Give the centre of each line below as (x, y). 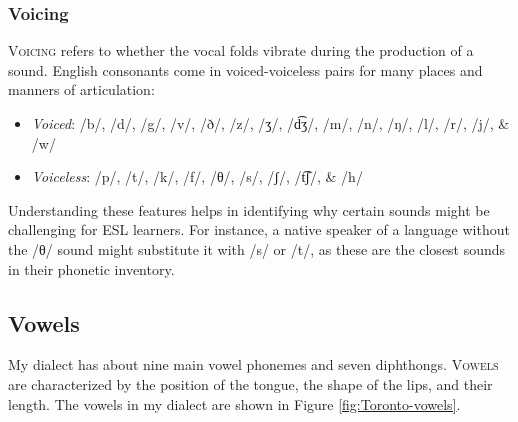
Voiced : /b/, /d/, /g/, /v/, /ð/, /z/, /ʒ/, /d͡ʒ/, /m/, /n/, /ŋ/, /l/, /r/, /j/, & (270, 123)
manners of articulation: (81, 89)
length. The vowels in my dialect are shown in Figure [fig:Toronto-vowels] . (234, 403)
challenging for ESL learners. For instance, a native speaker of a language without (259, 229)
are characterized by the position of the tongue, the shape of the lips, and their (250, 383)
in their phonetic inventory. (91, 268)
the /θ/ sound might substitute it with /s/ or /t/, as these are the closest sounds (257, 248)
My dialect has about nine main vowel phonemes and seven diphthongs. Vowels (253, 364)
